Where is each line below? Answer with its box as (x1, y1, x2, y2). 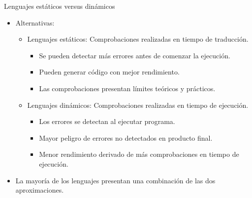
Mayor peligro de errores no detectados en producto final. (39, 132, 213, 143)
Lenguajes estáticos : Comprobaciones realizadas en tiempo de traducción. (27, 34, 249, 44)
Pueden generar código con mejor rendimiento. (39, 67, 180, 77)
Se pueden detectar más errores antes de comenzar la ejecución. (39, 50, 230, 60)
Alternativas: (15, 17, 55, 27)
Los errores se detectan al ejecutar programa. (39, 116, 175, 126)
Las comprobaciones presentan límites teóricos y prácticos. (39, 83, 216, 93)
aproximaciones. (15, 185, 64, 195)
